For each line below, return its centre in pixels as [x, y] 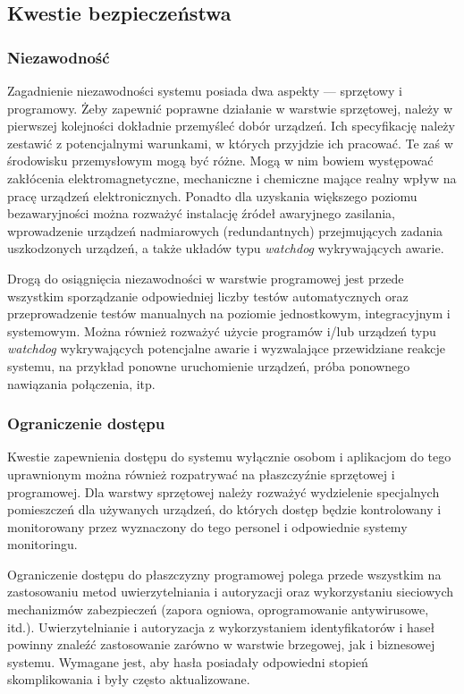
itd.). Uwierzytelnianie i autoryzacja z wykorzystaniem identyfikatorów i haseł [221, 626]
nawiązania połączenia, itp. [81, 383]
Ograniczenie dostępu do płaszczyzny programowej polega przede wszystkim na [224, 574]
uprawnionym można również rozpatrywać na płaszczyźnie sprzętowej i [201, 474]
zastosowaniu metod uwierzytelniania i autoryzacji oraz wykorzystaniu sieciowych [230, 592]
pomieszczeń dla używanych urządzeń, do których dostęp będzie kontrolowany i [224, 509]
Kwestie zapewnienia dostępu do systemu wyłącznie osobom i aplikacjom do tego [229, 457]
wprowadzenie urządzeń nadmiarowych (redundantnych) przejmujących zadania [225, 230]
